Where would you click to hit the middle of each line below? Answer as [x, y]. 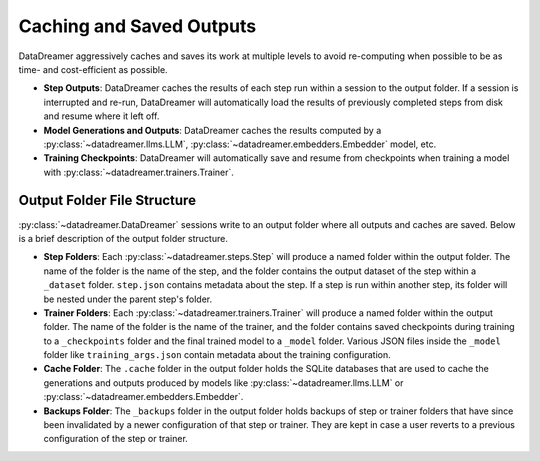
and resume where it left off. [101, 116]
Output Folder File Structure [107, 200]
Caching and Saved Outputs [137, 26]
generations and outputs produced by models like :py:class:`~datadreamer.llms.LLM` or [223, 382]
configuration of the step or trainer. [116, 439]
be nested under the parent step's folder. [128, 299]
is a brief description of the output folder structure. [123, 238]
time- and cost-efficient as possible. [93, 69]
